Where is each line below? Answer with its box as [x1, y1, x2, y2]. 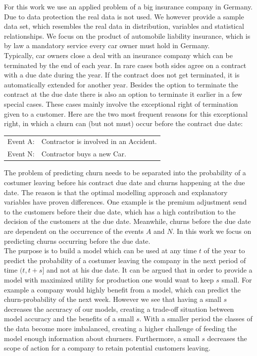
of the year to [204, 245, 245, 256]
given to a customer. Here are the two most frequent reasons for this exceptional [4, 108, 248, 119]
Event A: [7, 136, 35, 146]
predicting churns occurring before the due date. [4, 235, 151, 246]
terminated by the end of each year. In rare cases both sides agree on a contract [4, 60, 247, 70]
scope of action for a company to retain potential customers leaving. [4, 343, 210, 353]
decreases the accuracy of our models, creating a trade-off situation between [4, 303, 234, 314]
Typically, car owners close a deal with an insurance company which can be [4, 50, 233, 60]
